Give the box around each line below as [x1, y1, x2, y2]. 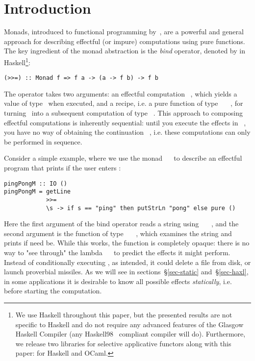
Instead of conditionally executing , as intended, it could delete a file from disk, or [4, 257, 251, 267]
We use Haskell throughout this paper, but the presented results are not [15, 309, 232, 319]
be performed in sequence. [4, 136, 82, 146]
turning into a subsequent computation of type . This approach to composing [4, 108, 243, 118]
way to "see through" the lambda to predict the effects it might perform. [4, 247, 230, 257]
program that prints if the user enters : [4, 162, 121, 172]
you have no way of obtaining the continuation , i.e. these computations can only [4, 127, 251, 137]
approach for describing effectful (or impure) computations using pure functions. [4, 36, 245, 46]
